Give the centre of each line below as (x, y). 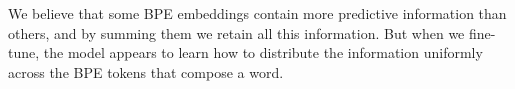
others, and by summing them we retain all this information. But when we (236, 32)
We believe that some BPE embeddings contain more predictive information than (257, 13)
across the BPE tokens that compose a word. (146, 71)
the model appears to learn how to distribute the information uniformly (263, 52)
